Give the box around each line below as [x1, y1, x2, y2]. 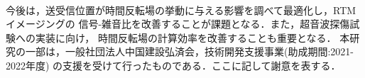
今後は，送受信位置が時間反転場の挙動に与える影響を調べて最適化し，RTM [6, 2, 356, 17]
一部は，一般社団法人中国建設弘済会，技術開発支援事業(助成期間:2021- [25, 44, 354, 59]
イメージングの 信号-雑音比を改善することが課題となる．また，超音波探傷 [6, 16, 350, 31]
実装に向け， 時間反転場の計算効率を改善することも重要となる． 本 [35, 30, 350, 45]
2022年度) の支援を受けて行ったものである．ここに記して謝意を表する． [6, 57, 341, 72]
